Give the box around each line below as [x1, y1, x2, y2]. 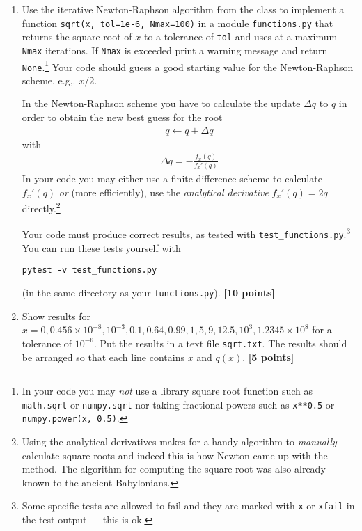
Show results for [22, 308, 91, 323]
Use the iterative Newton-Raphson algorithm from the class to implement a [22, 2, 345, 16]
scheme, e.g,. [22, 72, 76, 87]
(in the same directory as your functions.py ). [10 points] [22, 285, 275, 299]
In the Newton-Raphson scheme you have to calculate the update [22, 96, 301, 111]
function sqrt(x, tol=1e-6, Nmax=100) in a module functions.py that [22, 15, 333, 30]
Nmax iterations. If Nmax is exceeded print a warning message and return [22, 42, 328, 57]
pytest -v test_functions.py [22, 265, 157, 276]
